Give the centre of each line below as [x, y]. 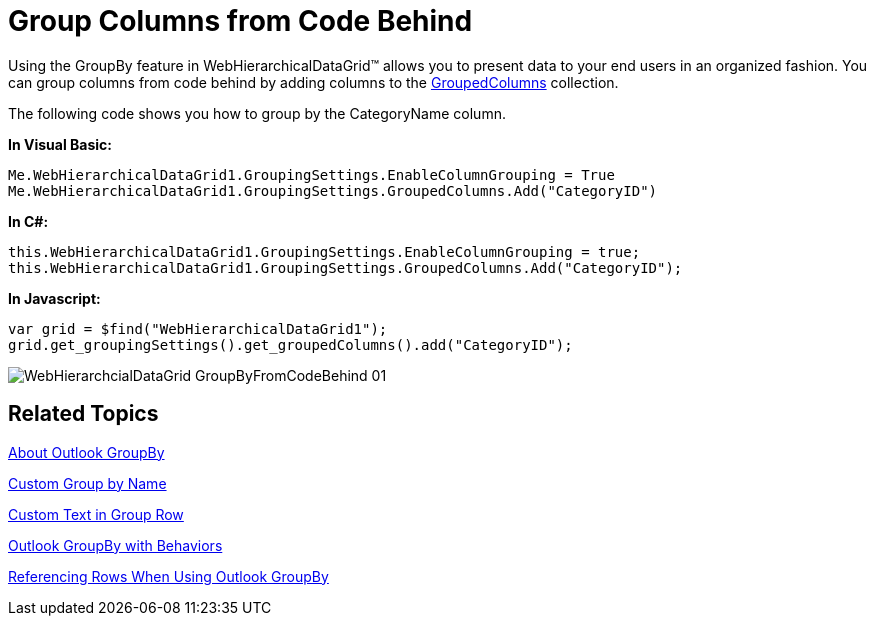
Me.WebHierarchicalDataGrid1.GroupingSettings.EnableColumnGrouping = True [311, 174]
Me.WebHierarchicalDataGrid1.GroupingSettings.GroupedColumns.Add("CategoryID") [333, 190]
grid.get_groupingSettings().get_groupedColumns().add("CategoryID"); [290, 344]
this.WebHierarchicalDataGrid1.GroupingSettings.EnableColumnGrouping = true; [324, 251]
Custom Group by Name [87, 483]
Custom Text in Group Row [96, 514]
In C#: [28, 221]
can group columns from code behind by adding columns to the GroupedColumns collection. [313, 82]
